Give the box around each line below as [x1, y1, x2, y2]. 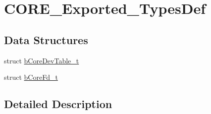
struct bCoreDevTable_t [4, 55, 79, 65]
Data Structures [4, 32, 88, 47]
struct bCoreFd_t [4, 72, 58, 82]
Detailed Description [4, 96, 112, 112]
